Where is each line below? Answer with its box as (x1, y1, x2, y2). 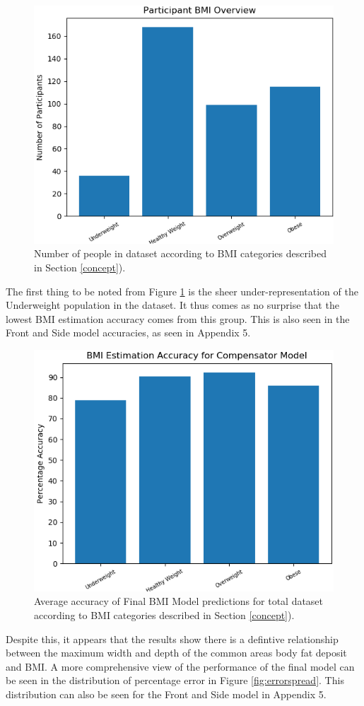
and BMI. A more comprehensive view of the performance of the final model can (6, 659, 355, 673)
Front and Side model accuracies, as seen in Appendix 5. (6, 325, 251, 340)
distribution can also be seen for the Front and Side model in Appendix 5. (6, 687, 327, 702)
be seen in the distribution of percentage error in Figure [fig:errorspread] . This (6, 673, 344, 688)
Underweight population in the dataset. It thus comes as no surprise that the (6, 298, 339, 312)
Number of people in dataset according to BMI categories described (34, 246, 327, 261)
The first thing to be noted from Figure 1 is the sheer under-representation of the (6, 283, 358, 298)
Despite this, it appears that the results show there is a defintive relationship (6, 631, 339, 646)
